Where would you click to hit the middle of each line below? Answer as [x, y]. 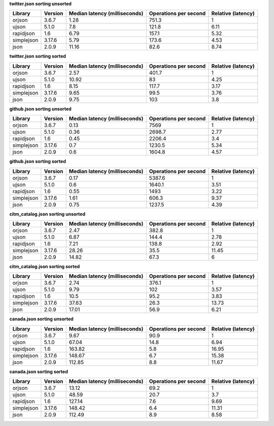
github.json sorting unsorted [41, 109]
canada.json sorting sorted [39, 372]
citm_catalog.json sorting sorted [45, 266]
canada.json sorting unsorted [41, 319]
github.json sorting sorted [38, 161]
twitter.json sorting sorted [38, 56]
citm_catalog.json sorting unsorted [47, 214]
